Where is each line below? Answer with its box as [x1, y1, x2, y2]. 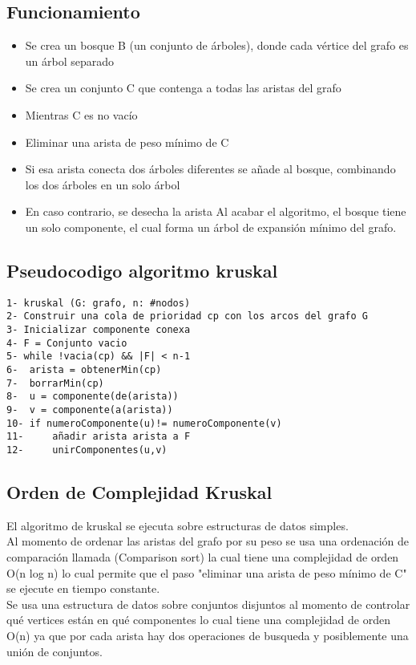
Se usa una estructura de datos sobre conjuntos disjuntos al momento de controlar [6, 595, 410, 612]
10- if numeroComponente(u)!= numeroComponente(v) [6, 417, 282, 429]
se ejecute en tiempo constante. [6, 580, 160, 597]
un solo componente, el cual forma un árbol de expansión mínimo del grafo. [25, 218, 397, 235]
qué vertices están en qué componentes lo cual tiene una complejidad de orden [6, 611, 390, 628]
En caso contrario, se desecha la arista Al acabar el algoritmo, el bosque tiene [25, 203, 406, 220]
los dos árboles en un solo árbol [25, 176, 180, 193]
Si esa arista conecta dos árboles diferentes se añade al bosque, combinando [25, 160, 396, 177]
